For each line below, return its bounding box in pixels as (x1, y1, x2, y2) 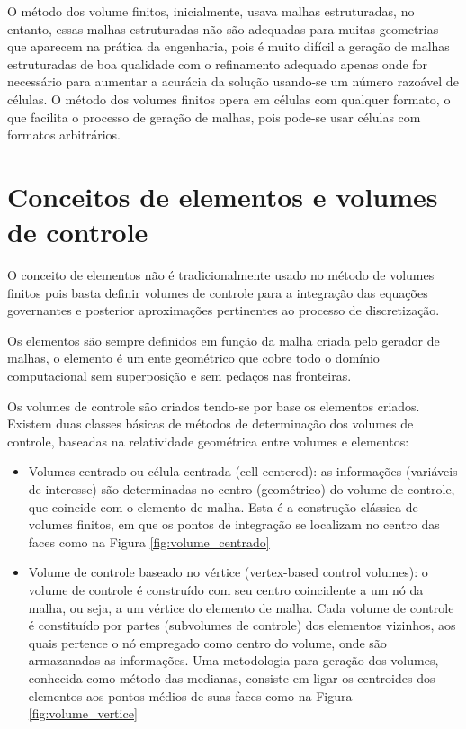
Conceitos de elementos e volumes (7, 177, 438, 214)
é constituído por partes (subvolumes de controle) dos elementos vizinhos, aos (28, 616, 456, 634)
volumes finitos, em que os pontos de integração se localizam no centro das (28, 515, 440, 534)
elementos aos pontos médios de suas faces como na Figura (28, 686, 353, 705)
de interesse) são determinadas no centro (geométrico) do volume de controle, (28, 480, 455, 498)
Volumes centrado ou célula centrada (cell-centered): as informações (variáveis (28, 462, 458, 481)
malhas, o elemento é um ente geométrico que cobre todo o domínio (7, 348, 380, 367)
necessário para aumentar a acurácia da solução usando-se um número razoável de (7, 72, 459, 91)
